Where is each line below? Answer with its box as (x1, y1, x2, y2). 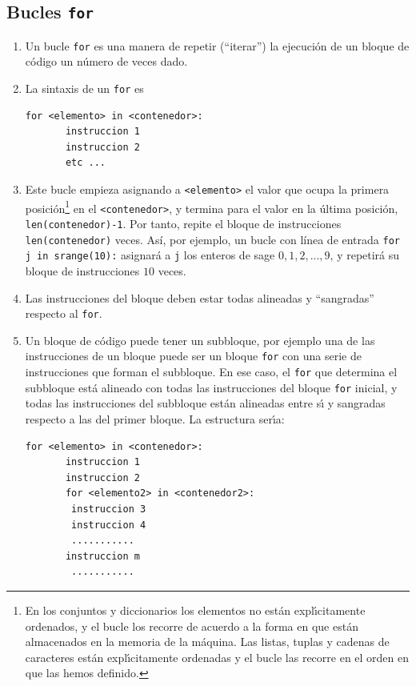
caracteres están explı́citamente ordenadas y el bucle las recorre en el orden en (25, 648, 410, 665)
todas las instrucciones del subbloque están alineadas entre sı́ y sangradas (25, 395, 386, 411)
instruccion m (65, 550, 140, 562)
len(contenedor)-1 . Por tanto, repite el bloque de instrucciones (25, 215, 342, 232)
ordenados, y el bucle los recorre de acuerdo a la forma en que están (25, 617, 358, 634)
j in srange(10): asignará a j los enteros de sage (25, 247, 275, 263)
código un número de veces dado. (25, 53, 188, 70)
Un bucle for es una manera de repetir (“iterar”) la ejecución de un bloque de (25, 37, 410, 54)
